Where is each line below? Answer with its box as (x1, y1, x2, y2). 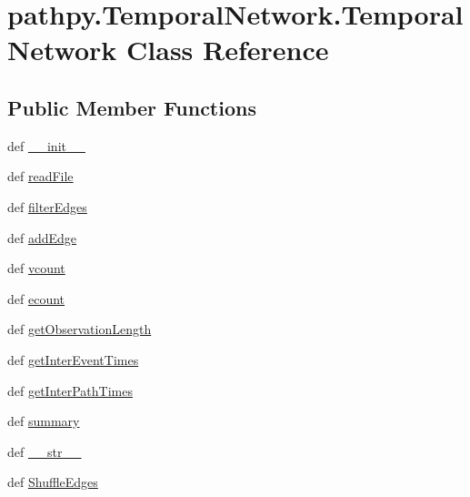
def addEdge (7, 228, 77, 247)
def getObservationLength (7, 319, 152, 339)
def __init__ (7, 136, 85, 155)
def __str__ (7, 441, 82, 461)
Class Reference (126, 31, 329, 68)
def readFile (7, 167, 74, 186)
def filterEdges (7, 197, 87, 216)
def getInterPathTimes (7, 380, 133, 400)
